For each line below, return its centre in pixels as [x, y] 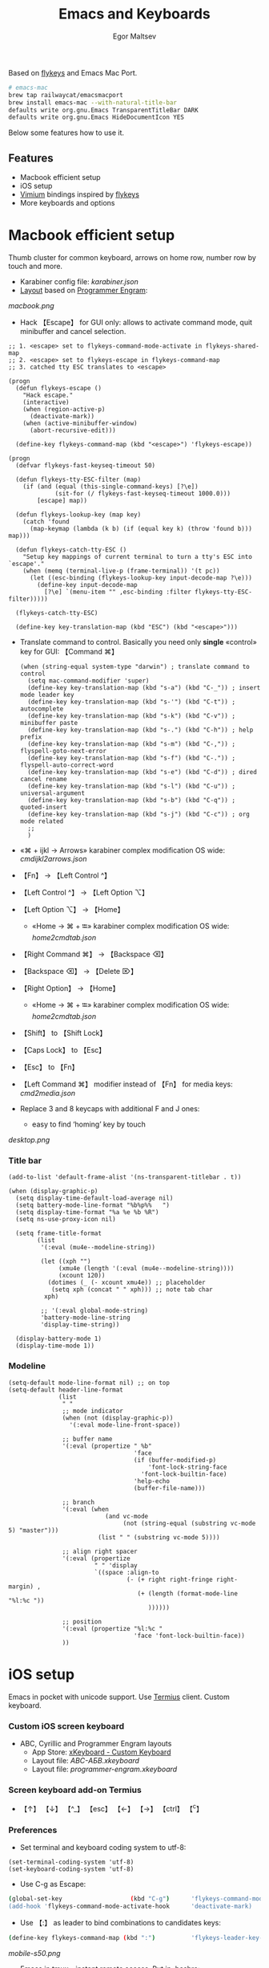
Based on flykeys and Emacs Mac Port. [73, 72]
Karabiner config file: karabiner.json [79, 282]
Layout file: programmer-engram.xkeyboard [104, 1769]
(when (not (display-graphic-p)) [118, 1418]
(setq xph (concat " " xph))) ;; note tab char [132, 1290]
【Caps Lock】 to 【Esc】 [63, 1050]
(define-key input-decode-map [87, 585]
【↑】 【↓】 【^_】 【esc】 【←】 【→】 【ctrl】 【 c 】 [112, 1808]
